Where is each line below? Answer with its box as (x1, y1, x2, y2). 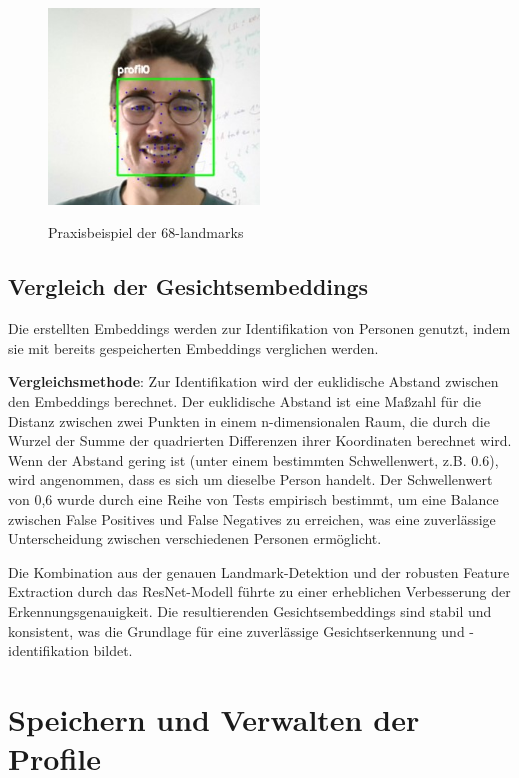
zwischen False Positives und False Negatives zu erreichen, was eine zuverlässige (8, 508, 496, 529)
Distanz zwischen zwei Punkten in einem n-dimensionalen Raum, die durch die (8, 410, 490, 431)
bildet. (93, 640, 133, 661)
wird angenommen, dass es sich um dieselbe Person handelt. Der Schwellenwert (8, 469, 493, 490)
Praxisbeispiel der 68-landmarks (48, 222, 244, 243)
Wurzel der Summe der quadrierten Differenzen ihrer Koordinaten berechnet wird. (8, 430, 512, 451)
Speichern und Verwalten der (8, 698, 420, 739)
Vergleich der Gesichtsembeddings (8, 271, 369, 302)
